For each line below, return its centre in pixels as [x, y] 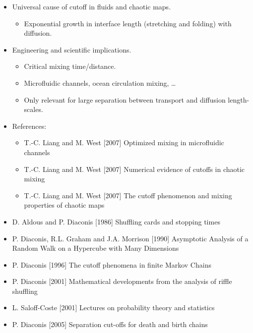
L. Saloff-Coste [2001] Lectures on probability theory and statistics [113, 307]
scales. [33, 109]
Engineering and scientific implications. [72, 49]
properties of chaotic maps [64, 205]
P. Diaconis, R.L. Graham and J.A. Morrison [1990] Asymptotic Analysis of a [130, 238]
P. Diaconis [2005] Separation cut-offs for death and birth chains [110, 324]
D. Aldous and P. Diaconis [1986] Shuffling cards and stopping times [116, 221]
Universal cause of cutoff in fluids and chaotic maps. [92, 6]
